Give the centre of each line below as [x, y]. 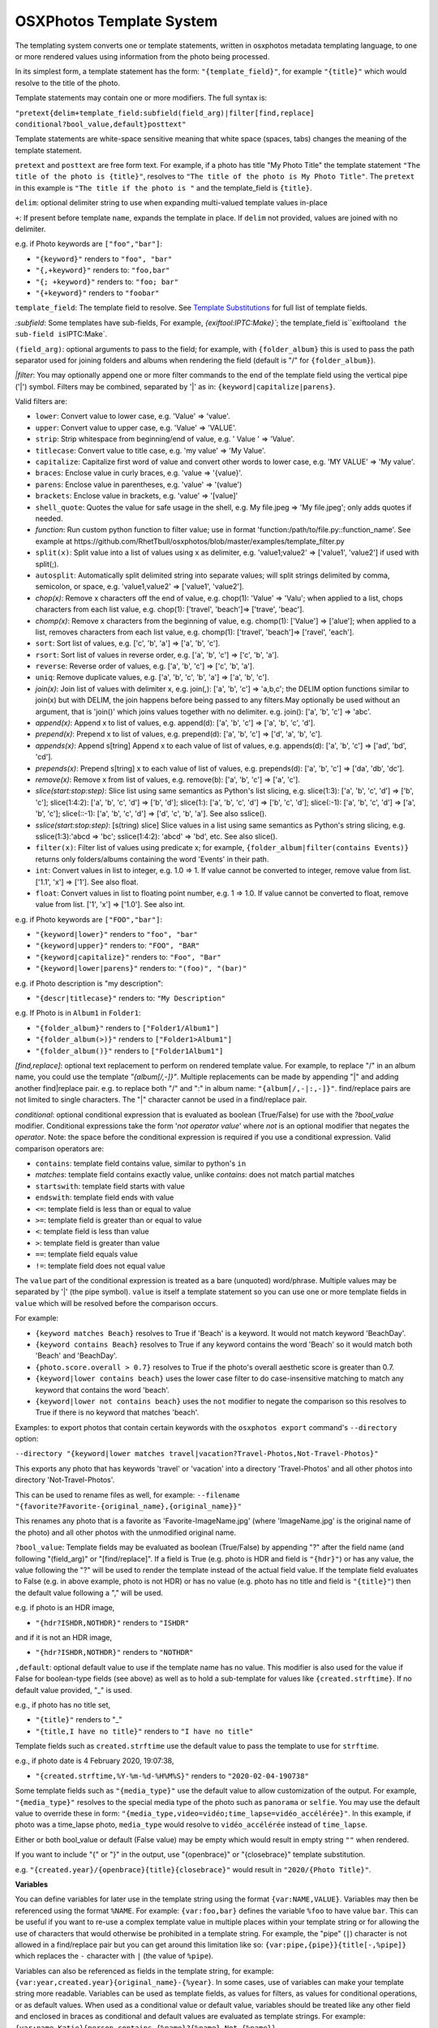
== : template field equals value [86, 1254]
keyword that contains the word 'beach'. [103, 1390]
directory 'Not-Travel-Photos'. [65, 1480]
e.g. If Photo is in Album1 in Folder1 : [78, 1013]
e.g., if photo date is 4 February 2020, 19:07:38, [94, 1761]
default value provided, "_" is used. [74, 1690]
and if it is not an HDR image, [64, 1637]
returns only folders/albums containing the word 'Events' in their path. [152, 859]
